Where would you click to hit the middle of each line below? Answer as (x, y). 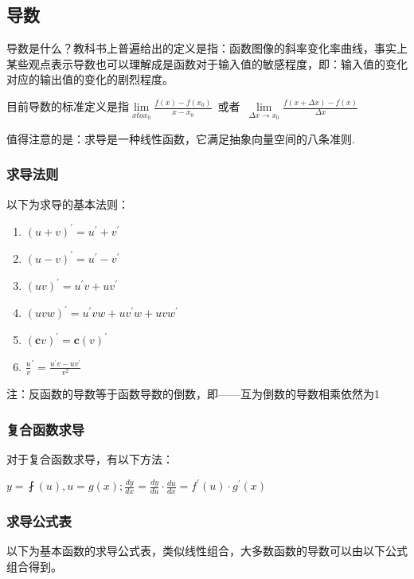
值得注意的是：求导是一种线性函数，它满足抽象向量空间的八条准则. (181, 138)
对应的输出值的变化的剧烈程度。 (90, 79)
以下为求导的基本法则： (68, 203)
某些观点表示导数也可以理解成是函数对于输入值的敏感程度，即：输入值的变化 (207, 63)
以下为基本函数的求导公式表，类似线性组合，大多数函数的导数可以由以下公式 (207, 551)
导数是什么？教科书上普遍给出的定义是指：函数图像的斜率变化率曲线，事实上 (207, 48)
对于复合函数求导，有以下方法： (90, 458)
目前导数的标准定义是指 (68, 106)
